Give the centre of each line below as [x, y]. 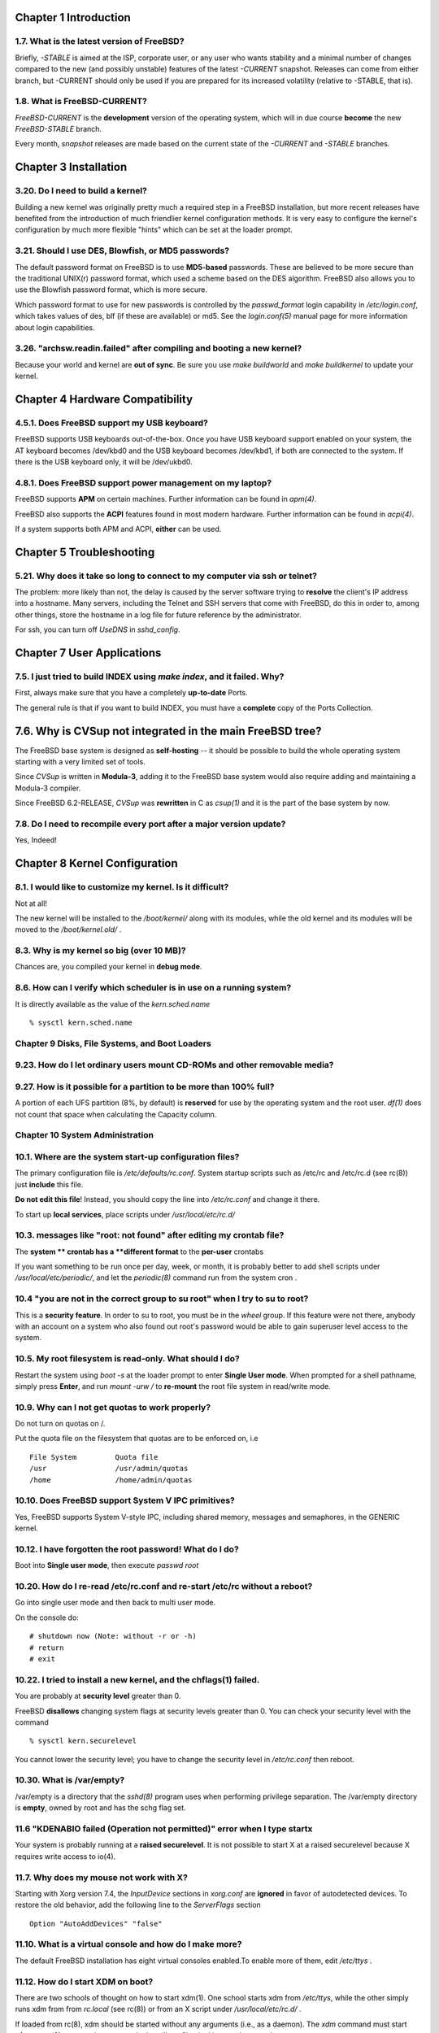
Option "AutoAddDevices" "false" [96, 1924]
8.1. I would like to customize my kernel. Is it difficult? [122, 887]
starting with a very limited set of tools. [80, 762]
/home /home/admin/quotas [111, 1480]
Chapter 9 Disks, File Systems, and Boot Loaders [113, 1043]
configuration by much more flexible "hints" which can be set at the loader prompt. [154, 230]
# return [47, 1648]
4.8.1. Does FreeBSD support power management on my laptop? [143, 482]
